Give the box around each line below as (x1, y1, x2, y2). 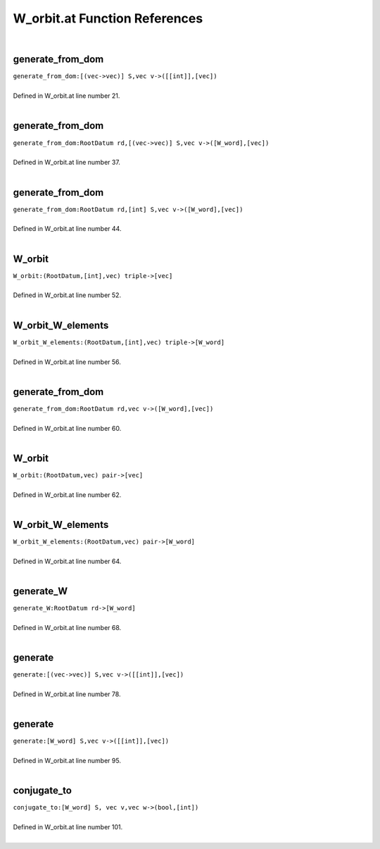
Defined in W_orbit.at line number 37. (13, 158, 121, 167)
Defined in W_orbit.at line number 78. (13, 690, 121, 698)
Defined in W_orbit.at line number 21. (13, 92, 120, 100)
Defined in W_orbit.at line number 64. (13, 557, 122, 565)
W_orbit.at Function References (13, 11, 203, 26)
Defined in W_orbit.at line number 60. (13, 424, 122, 432)
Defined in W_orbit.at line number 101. (13, 823, 123, 831)
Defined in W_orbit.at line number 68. (13, 623, 122, 631)
